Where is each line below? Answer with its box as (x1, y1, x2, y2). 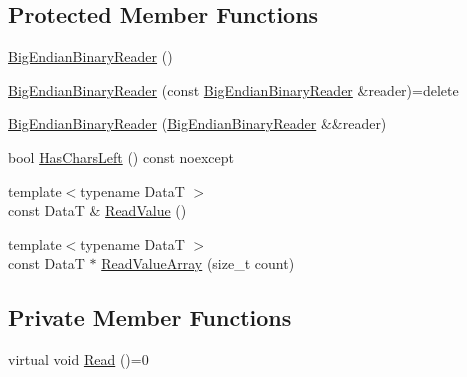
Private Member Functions (8, 302, 292, 333)
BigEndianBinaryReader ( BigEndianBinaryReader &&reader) (8, 113, 387, 134)
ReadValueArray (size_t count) (101, 253, 295, 274)
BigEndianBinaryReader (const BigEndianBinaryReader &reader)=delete (8, 79, 459, 100)
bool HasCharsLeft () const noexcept (8, 146, 235, 167)
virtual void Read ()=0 (8, 349, 149, 370)
